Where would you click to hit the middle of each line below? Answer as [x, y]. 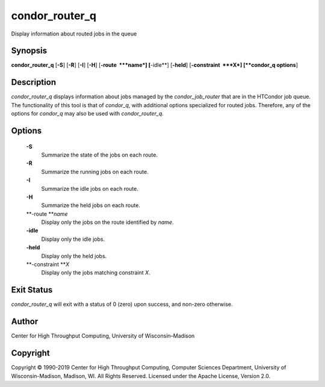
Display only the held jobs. [74, 256]
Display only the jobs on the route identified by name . [107, 222]
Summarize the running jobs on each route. [95, 172]
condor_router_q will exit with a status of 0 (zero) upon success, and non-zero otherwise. [122, 305]
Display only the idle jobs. [73, 239]
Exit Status [32, 290]
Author [25, 322]
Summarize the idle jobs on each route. [90, 188]
